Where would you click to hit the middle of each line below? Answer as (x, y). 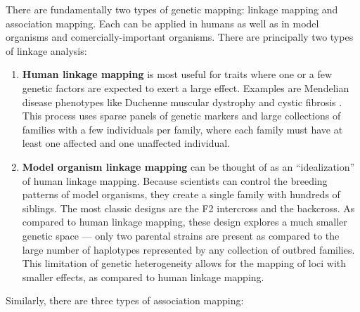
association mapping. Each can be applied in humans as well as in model (162, 23)
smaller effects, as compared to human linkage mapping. (143, 277)
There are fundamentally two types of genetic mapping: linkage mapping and (172, 9)
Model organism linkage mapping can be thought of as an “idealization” (188, 166)
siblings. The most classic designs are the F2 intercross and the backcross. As (188, 208)
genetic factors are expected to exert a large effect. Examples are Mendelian (186, 87)
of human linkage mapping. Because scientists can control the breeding (175, 180)
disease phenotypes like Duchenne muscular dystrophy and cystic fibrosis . (182, 102)
